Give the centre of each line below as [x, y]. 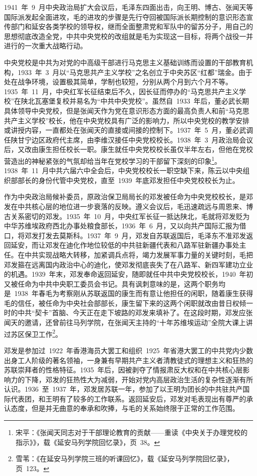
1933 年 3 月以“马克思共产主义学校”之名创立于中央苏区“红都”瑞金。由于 [135, 72]
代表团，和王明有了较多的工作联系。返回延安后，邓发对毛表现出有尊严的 [128, 398]
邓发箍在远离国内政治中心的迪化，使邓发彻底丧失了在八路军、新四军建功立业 [128, 264]
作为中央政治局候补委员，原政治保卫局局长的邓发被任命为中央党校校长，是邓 [128, 197]
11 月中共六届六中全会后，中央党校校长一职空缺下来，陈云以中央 [137, 170]
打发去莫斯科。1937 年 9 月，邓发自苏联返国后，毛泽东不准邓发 [142, 235]
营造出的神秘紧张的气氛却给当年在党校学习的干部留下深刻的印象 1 [109, 160]
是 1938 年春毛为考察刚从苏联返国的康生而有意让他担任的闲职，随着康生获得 [128, 293]
